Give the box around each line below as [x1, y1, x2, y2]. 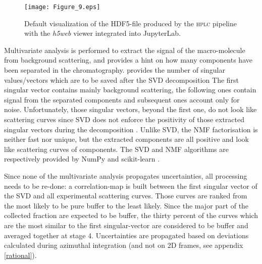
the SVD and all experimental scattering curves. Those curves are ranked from [4, 190, 247, 201]
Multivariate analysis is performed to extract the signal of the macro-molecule [4, 44, 245, 55]
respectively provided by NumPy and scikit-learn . [4, 153, 160, 164]
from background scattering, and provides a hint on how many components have [4, 55, 252, 65]
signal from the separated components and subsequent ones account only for [4, 94, 240, 104]
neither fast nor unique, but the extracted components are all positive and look [4, 134, 249, 144]
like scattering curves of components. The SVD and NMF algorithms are [4, 143, 229, 154]
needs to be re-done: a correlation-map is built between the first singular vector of [4, 180, 257, 191]
